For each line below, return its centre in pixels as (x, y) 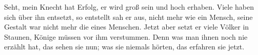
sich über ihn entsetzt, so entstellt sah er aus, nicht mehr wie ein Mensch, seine (128, 17)
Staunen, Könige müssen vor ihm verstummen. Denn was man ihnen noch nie (126, 36)
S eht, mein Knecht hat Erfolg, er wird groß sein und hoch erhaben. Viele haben (129, 7)
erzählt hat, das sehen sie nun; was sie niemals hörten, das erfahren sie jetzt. (124, 47)
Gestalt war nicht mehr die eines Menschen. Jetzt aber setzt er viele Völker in (127, 27)
